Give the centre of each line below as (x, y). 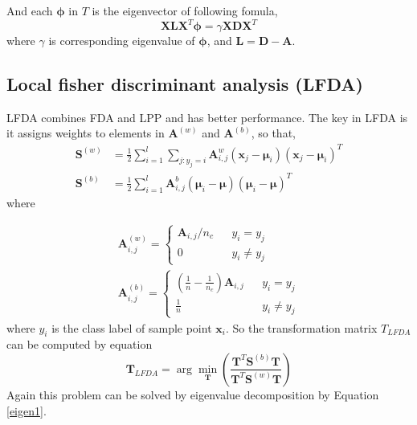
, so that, (273, 133)
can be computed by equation (80, 344)
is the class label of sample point (132, 327)
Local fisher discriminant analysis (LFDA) (185, 84)
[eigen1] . (27, 410)
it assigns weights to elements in (86, 133)
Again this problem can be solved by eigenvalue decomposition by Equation (193, 394)
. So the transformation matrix (301, 327)
